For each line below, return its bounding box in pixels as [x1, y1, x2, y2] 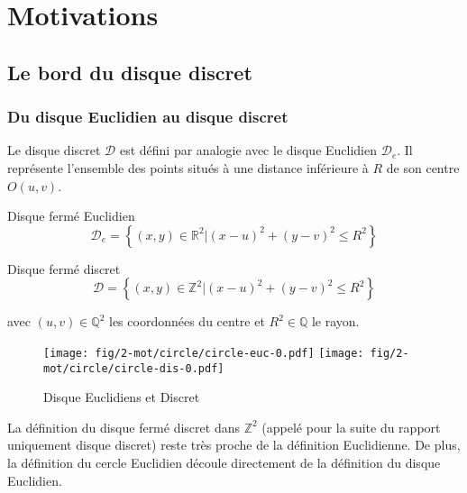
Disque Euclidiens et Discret [43, 388, 200, 406]
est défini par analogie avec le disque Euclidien [119, 141, 378, 160]
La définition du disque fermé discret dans [7, 417, 240, 436]
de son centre [386, 158, 460, 177]
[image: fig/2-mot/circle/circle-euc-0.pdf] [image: [43, 346, 364, 360]
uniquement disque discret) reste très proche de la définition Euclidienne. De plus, [7, 435, 461, 454]
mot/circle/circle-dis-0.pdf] [43, 361, 224, 375]
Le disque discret [7, 141, 101, 160]
